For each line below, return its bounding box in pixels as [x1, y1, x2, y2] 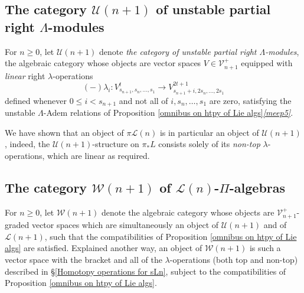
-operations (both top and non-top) [169, 253, 298, 266]
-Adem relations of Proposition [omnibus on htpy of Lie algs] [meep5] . [43, 106, 293, 119]
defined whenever [5, 94, 67, 106]
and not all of [119, 94, 168, 106]
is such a [249, 242, 281, 254]
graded [5, 219, 30, 231]
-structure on [92, 138, 139, 150]
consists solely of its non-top [158, 138, 260, 150]
